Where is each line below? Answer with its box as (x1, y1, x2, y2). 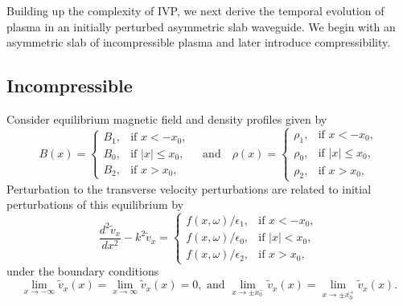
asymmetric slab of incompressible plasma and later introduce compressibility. (6, 34, 391, 51)
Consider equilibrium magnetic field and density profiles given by (6, 110, 327, 127)
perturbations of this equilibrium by (6, 196, 184, 213)
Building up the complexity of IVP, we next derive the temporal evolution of (6, 2, 384, 18)
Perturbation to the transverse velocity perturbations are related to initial (6, 180, 372, 197)
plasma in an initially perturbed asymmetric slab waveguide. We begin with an (6, 18, 396, 35)
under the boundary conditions (6, 263, 159, 279)
